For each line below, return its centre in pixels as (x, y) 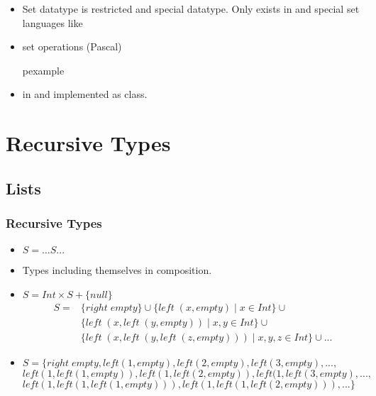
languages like (52, 22)
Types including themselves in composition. (117, 270)
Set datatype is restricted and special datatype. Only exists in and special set (191, 9)
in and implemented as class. (85, 94)
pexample (43, 70)
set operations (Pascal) (72, 46)
